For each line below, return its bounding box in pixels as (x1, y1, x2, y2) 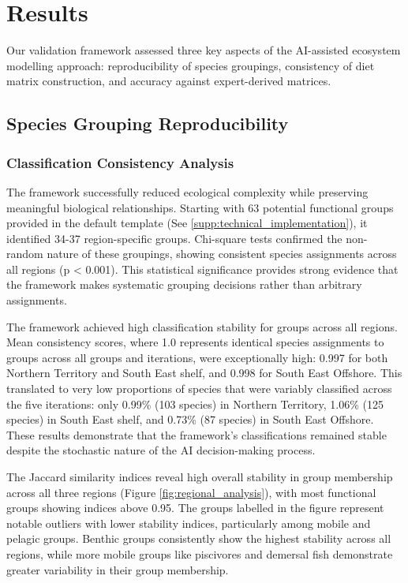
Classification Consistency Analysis (6, 152, 234, 172)
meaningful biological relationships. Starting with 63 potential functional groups (6, 199, 394, 215)
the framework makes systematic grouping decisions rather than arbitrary (6, 276, 362, 293)
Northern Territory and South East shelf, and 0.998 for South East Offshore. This (6, 364, 402, 381)
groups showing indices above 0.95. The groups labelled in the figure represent (6, 499, 384, 516)
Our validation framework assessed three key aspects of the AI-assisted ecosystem (6, 42, 401, 58)
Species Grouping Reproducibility (6, 111, 289, 136)
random (6, 245, 43, 262)
